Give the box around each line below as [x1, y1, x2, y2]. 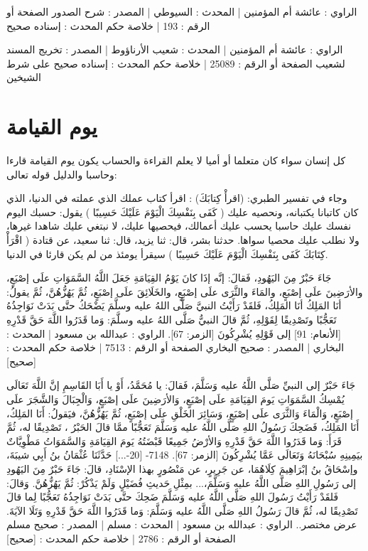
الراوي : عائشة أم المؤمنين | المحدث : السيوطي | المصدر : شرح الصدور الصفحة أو [6, 4, 357, 18]
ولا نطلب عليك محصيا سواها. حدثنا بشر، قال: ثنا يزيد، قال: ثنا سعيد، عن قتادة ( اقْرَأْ [6, 232, 359, 247]
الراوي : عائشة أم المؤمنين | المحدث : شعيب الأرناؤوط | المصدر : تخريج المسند [6, 42, 343, 57]
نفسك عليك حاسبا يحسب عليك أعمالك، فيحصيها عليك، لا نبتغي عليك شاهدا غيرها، [6, 218, 352, 233]
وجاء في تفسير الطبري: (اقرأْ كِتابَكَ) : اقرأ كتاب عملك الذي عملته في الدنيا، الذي [6, 191, 347, 205]
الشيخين [6, 70, 41, 85]
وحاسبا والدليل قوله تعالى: [6, 166, 117, 181]
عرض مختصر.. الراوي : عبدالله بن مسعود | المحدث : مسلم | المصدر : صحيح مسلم [6, 517, 357, 532]
